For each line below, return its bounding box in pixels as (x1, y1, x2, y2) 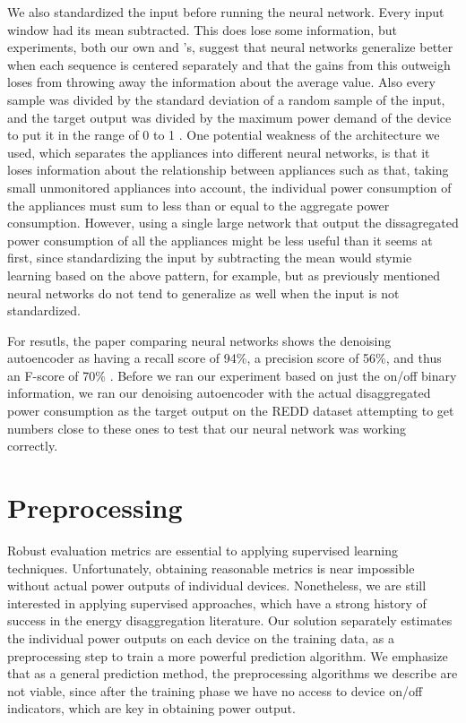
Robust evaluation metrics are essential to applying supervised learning (7, 540, 398, 559)
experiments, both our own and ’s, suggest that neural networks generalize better (7, 38, 453, 56)
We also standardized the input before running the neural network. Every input (7, 3, 444, 21)
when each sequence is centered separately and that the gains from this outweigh (7, 55, 451, 73)
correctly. (7, 436, 58, 455)
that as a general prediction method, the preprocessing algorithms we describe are (7, 664, 458, 683)
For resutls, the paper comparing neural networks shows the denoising (7, 331, 392, 349)
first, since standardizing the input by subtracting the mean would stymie (7, 248, 412, 267)
